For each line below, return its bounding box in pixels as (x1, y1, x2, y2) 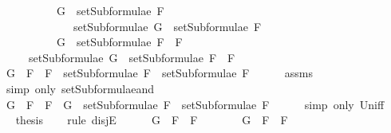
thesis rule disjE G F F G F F (15, 111, 288, 128)
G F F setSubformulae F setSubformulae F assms (6, 65, 314, 81)
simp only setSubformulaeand (6, 80, 154, 96)
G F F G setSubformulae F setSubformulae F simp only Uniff (6, 96, 385, 112)
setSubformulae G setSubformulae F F (28, 49, 235, 65)
